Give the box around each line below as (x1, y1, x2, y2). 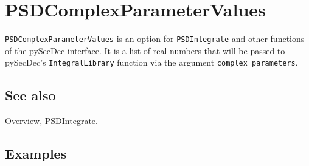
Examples (5, 144, 67, 163)
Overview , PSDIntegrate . (5, 114, 98, 127)
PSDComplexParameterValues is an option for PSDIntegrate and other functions (5, 32, 305, 45)
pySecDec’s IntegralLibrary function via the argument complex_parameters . (5, 56, 298, 69)
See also (5, 86, 56, 105)
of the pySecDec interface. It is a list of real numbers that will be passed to (5, 44, 285, 57)
